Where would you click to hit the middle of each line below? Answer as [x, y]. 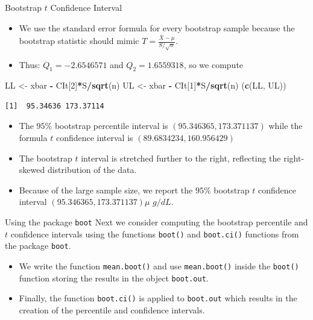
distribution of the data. [92, 170]
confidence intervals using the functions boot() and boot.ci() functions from [155, 234]
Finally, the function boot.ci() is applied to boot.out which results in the [158, 298]
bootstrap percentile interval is [111, 126]
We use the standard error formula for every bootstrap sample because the [157, 27]
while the [286, 126]
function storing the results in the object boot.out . [114, 278]
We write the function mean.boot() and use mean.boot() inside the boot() [159, 266]
